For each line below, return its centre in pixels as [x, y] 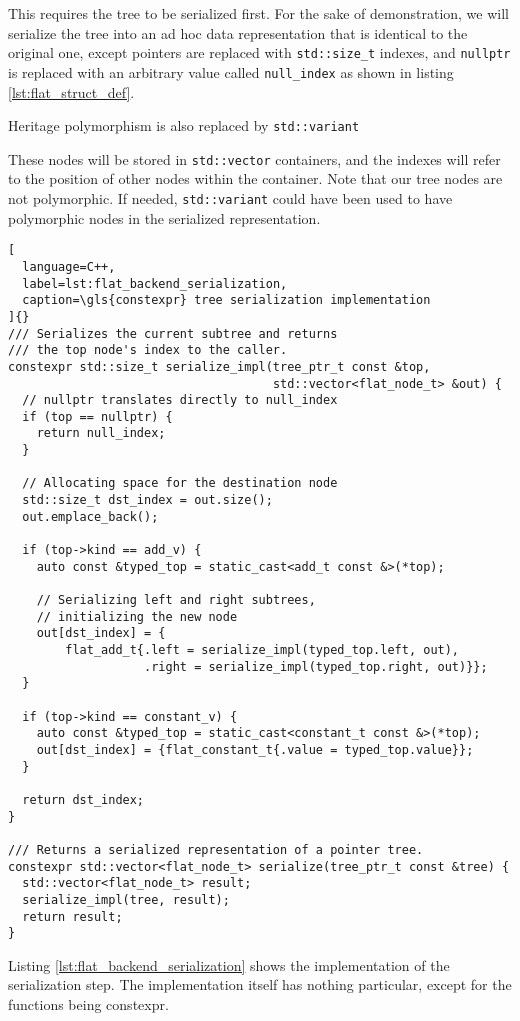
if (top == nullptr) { [97, 416]
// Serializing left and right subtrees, [176, 600]
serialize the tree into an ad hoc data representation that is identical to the [238, 32]
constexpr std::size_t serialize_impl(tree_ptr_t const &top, [219, 366]
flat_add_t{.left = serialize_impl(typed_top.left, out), [262, 650]
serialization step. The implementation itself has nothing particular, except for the [260, 984]
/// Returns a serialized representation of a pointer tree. [216, 849]
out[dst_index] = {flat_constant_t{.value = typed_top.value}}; [255, 749]
